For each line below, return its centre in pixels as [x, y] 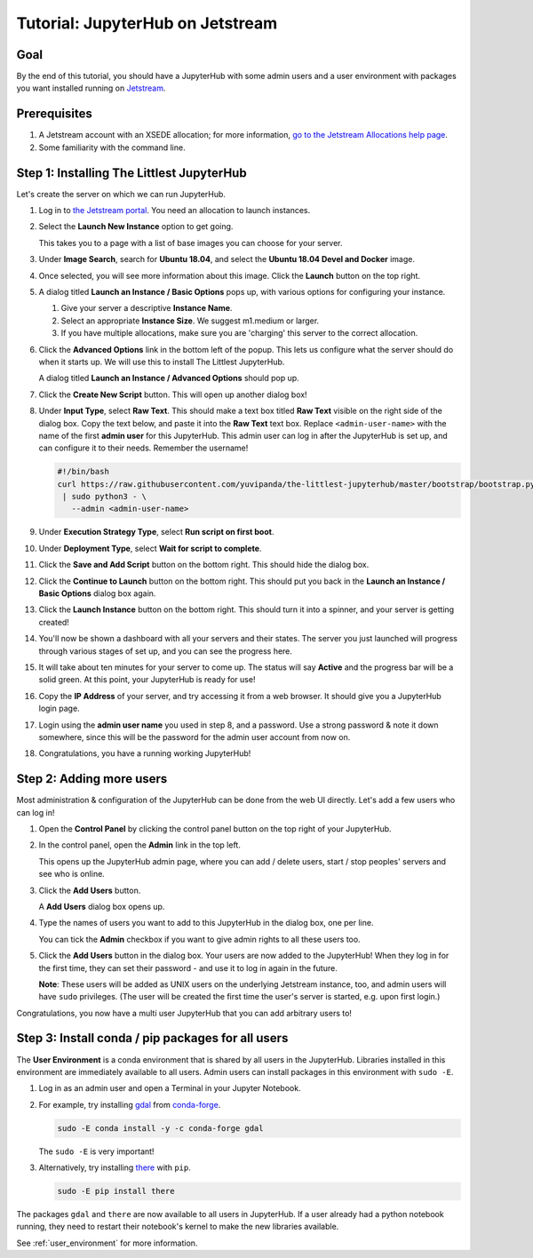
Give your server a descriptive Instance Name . [147, 308]
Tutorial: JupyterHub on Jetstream [147, 23]
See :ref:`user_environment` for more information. [107, 1243]
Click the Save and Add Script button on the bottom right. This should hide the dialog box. [204, 565]
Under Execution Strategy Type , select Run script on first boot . [156, 532]
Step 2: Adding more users [92, 779]
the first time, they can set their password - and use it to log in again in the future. [188, 967]
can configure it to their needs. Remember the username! [143, 448]
